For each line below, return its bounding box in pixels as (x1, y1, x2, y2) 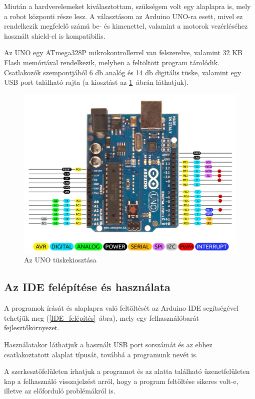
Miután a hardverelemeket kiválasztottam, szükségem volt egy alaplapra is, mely (4, 1, 251, 11)
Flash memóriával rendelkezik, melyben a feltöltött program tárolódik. (4, 57, 219, 67)
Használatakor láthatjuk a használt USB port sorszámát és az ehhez (4, 339, 212, 350)
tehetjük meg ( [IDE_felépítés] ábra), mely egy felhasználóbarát (4, 312, 199, 323)
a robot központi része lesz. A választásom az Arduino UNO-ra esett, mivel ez (4, 11, 243, 21)
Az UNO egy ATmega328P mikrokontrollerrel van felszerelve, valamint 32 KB (4, 47, 243, 58)
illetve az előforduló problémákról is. (4, 385, 115, 396)
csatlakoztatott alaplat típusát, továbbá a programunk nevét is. (4, 349, 198, 359)
